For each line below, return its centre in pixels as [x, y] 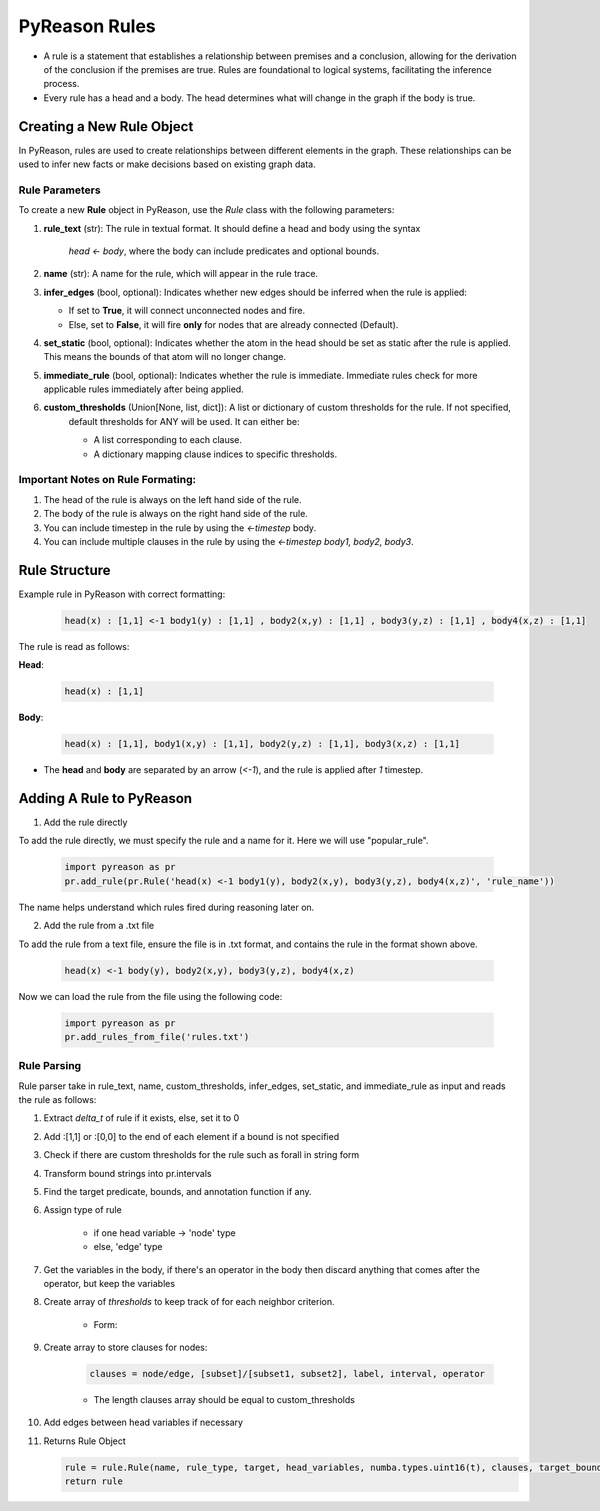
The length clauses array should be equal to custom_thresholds [224, 1400]
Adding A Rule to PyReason [105, 798]
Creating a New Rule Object [106, 126]
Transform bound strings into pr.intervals [127, 1173]
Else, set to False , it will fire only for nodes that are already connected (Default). [233, 324]
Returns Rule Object [85, 1441]
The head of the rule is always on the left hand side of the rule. [172, 499]
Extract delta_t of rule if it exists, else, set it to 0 [141, 1118]
